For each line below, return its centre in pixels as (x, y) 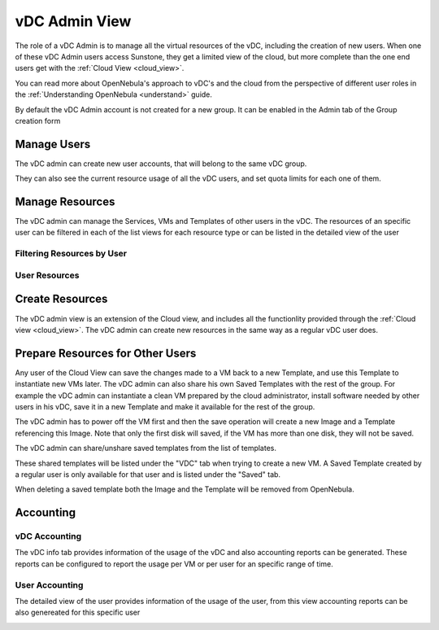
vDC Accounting (48, 536)
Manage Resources (65, 202)
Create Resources (61, 299)
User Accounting (49, 584)
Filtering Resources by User (71, 254)
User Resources (47, 275)
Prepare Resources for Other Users (106, 353)
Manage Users (53, 144)
